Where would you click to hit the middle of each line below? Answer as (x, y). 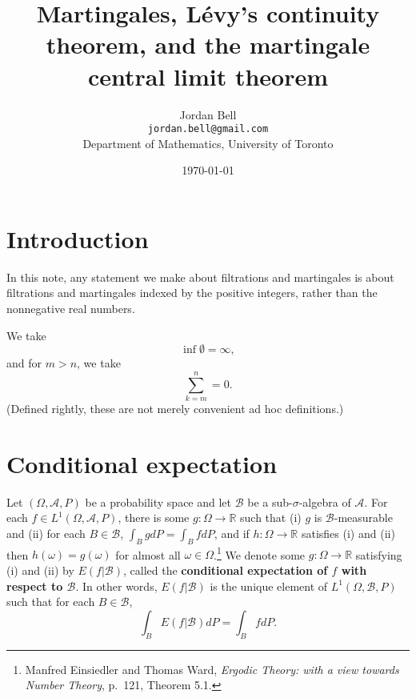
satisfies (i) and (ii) (348, 533)
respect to (35, 586)
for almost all (148, 554)
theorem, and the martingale (208, 44)
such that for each (51, 602)
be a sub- (270, 501)
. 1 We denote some (260, 553)
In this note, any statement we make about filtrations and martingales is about (200, 277)
